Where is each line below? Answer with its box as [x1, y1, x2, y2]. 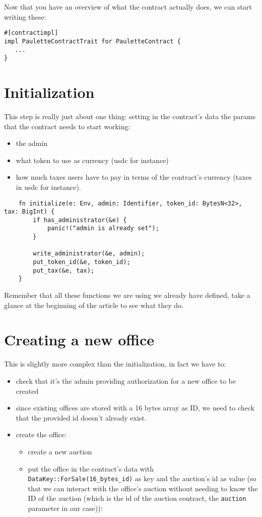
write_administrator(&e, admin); [33, 250, 145, 257]
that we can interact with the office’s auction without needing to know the [28, 483, 258, 493]
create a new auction [28, 446, 92, 456]
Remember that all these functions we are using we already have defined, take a [4, 290, 250, 300]
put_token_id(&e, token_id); [33, 258, 130, 266]
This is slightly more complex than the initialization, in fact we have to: [4, 358, 226, 369]
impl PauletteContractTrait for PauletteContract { [4, 37, 181, 45]
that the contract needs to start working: [4, 121, 130, 131]
